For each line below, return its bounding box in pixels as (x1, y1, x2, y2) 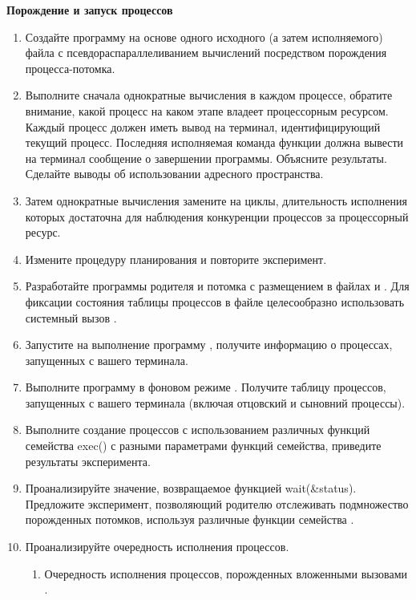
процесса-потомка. (25, 59, 115, 76)
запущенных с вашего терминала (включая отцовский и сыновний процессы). (25, 394, 406, 411)
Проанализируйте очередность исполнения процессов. (25, 538, 289, 555)
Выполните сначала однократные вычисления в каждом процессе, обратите (25, 87, 393, 103)
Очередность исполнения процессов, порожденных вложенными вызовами (44, 565, 408, 582)
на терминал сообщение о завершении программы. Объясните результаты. (25, 149, 387, 166)
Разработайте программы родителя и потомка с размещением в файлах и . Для (25, 278, 410, 294)
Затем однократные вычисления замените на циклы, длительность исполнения (25, 192, 407, 209)
